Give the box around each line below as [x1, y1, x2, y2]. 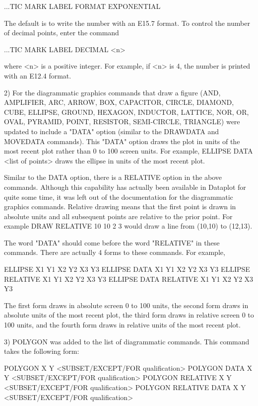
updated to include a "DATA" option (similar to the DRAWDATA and [4, 126, 219, 136]
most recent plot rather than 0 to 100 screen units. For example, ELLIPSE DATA [4, 146, 253, 156]
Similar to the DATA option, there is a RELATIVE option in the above [4, 172, 222, 182]
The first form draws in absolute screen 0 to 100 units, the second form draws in [4, 300, 249, 310]
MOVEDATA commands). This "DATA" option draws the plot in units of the [4, 136, 240, 146]
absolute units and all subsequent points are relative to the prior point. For [4, 211, 233, 221]
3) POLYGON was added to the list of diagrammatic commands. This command [4, 336, 250, 346]
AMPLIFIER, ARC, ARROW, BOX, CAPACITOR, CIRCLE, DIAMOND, [4, 97, 234, 107]
